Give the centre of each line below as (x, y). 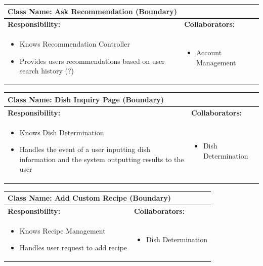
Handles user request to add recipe (73, 248)
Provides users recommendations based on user (92, 61)
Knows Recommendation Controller (75, 44)
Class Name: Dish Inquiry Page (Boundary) (86, 99)
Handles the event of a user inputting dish (85, 149)
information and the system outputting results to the (102, 159)
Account (209, 52)
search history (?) (47, 71)
